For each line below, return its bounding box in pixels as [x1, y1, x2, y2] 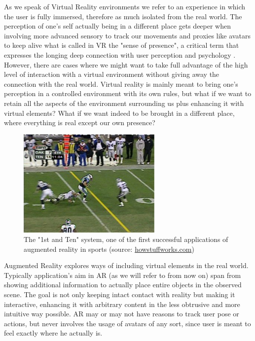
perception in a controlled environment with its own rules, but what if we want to [4, 88, 252, 99]
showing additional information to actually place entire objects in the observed [4, 279, 242, 290]
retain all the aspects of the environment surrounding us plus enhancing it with [4, 98, 244, 108]
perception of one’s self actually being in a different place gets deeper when [4, 21, 231, 31]
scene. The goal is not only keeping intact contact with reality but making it [4, 289, 235, 300]
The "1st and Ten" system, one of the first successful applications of [24, 234, 228, 244]
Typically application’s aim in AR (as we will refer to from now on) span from [4, 270, 241, 280]
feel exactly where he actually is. [4, 328, 103, 338]
